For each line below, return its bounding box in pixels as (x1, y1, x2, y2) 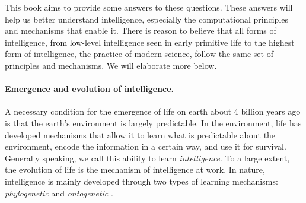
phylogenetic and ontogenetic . (5, 186, 113, 199)
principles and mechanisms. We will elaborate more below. (5, 59, 217, 71)
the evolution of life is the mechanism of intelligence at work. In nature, (5, 163, 265, 176)
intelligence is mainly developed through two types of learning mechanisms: (5, 175, 278, 187)
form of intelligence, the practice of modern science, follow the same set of (5, 47, 273, 60)
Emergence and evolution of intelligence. (5, 83, 174, 95)
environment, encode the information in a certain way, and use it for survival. (5, 140, 286, 153)
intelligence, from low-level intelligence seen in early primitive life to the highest (5, 36, 295, 48)
